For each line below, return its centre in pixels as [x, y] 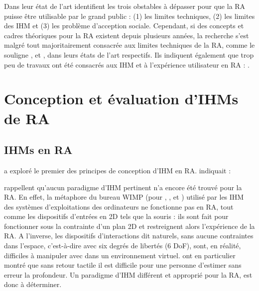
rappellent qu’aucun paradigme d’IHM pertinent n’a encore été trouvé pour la [123, 187]
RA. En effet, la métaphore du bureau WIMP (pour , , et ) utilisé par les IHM [124, 197]
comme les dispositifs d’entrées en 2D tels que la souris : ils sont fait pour [116, 216]
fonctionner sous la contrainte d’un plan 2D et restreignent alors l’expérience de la [129, 226]
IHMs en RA [38, 150]
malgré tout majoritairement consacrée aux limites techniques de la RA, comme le [129, 45]
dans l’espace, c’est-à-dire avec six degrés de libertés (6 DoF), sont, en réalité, [123, 246]
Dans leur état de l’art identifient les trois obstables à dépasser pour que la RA [125, 6]
